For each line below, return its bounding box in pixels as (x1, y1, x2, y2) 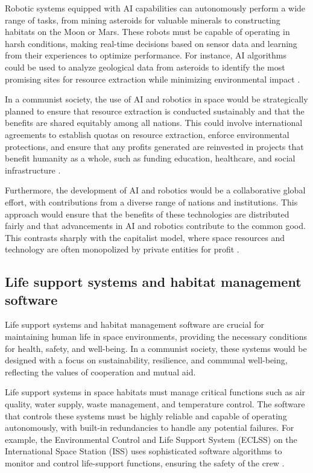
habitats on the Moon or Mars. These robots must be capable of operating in (5, 25, 290, 38)
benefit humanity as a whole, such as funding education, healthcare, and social (5, 152, 296, 164)
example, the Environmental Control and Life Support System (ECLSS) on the (5, 433, 297, 445)
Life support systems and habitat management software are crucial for (5, 318, 265, 331)
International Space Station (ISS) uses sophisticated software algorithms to (5, 445, 282, 457)
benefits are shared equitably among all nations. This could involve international (5, 116, 303, 129)
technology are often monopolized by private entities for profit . (5, 243, 239, 255)
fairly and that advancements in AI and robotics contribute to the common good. (5, 219, 306, 232)
